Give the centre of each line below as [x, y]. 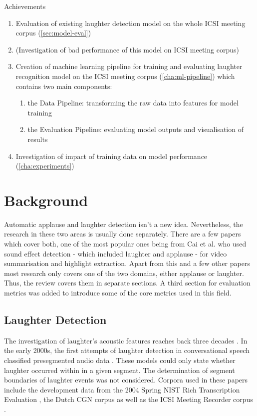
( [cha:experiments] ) [45, 166]
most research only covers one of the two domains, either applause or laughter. [124, 273]
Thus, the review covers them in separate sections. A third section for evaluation [127, 283]
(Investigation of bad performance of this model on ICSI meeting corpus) [127, 49]
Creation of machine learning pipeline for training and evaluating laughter [129, 66]
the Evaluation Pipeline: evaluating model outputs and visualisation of [135, 129]
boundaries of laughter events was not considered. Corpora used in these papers [126, 380]
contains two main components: [64, 86]
